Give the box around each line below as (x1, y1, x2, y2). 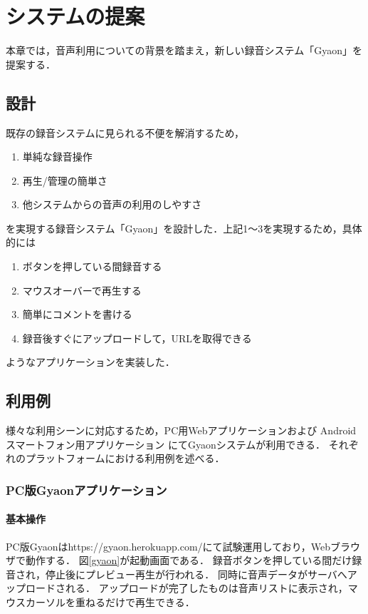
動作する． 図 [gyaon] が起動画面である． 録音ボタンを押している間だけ (25, 553, 352, 568)
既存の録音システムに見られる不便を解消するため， (6, 125, 244, 140)
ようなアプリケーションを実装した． (6, 354, 175, 369)
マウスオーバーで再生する (22, 282, 142, 297)
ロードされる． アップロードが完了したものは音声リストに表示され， (25, 580, 348, 595)
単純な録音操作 (22, 149, 93, 164)
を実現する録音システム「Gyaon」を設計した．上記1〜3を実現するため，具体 (6, 220, 362, 235)
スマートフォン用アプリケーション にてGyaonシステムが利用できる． (6, 436, 326, 451)
